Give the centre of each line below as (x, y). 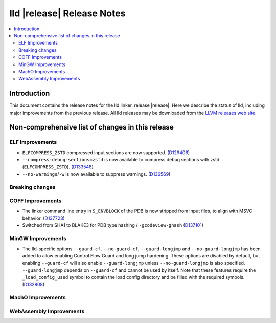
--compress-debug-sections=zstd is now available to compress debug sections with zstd (121, 160)
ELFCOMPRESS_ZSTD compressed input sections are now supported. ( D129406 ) (106, 152)
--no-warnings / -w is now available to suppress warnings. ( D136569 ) (96, 174)
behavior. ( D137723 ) (43, 218)
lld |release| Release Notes (67, 13)
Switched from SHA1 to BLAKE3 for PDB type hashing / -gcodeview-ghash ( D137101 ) (113, 225)
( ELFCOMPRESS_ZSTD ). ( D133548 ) (58, 167)
